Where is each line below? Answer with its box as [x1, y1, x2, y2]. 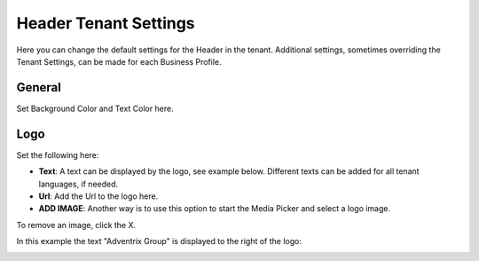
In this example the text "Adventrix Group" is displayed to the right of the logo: [16, 236, 302, 247]
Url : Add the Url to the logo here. [38, 191, 159, 202]
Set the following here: [16, 149, 99, 160]
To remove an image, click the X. [16, 219, 137, 230]
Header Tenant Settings [16, 13, 195, 33]
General [16, 80, 62, 95]
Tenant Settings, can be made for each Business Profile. [16, 56, 222, 67]
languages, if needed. [38, 178, 119, 189]
